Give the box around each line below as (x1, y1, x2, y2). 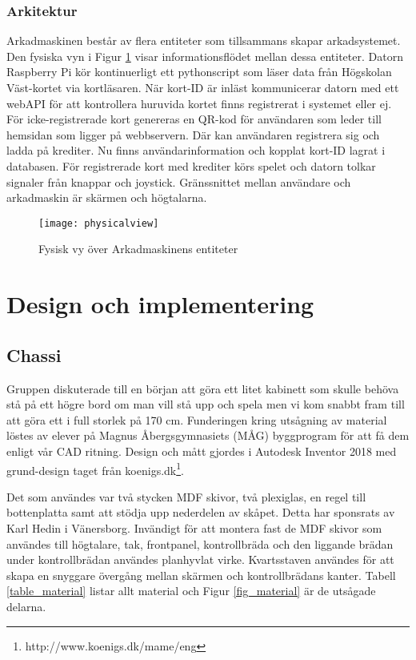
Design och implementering (6, 288, 314, 320)
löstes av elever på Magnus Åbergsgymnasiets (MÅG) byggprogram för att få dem (6, 427, 410, 444)
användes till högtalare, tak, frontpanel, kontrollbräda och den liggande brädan (6, 535, 394, 552)
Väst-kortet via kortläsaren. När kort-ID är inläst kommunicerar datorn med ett (6, 79, 399, 95)
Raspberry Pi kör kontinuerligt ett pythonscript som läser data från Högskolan (6, 63, 392, 80)
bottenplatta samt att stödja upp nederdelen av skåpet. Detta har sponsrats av (6, 504, 395, 521)
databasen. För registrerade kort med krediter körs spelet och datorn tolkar (6, 157, 376, 174)
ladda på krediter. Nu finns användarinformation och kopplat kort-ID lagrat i (6, 142, 386, 159)
